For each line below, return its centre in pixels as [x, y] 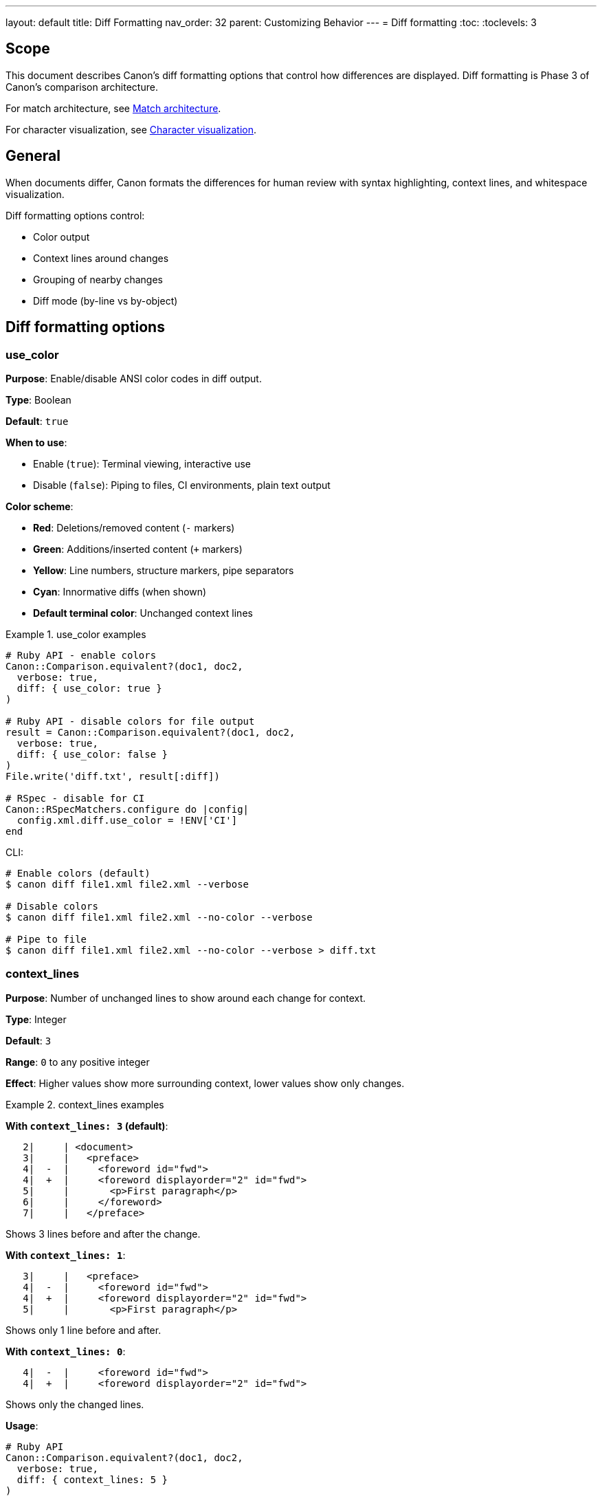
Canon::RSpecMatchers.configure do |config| [127, 809]
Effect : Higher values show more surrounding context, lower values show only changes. [205, 1083]
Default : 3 [29, 1040]
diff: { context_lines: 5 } [92, 1479]
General [33, 156]
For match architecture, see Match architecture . [113, 108]
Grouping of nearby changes [98, 279]
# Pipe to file [46, 939]
